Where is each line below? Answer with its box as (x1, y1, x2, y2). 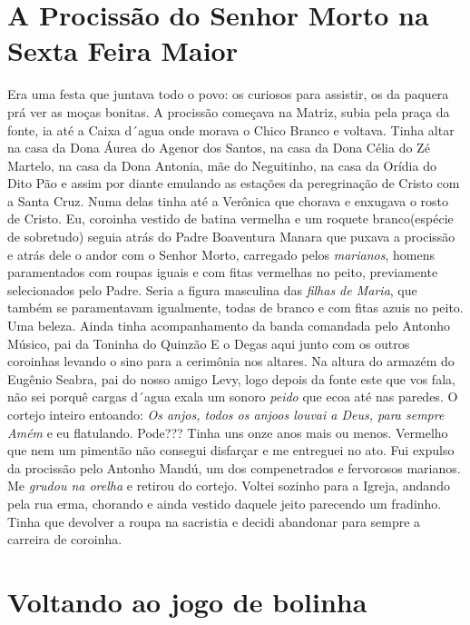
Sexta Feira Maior (7, 32, 238, 69)
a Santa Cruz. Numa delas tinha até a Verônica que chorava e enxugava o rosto (7, 191, 448, 210)
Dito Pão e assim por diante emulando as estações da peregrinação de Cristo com (7, 174, 460, 193)
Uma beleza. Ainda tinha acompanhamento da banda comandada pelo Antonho (7, 316, 451, 335)
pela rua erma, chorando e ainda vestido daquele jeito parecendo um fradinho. (7, 493, 442, 512)
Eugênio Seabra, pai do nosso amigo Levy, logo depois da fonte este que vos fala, (7, 369, 455, 388)
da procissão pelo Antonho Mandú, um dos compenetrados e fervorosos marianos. (7, 458, 461, 477)
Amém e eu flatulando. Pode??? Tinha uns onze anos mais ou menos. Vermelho (7, 422, 448, 441)
